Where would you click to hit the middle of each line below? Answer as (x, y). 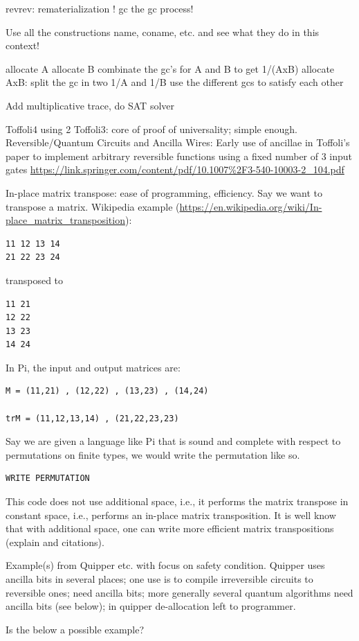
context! (22, 45)
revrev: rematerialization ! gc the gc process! (100, 8)
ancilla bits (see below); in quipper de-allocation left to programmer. (151, 606)
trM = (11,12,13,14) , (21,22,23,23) (92, 418)
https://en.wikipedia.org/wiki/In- (251, 206)
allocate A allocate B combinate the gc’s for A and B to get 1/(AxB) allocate (170, 68)
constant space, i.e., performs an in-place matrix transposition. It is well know (171, 515)
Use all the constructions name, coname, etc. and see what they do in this (163, 32)
